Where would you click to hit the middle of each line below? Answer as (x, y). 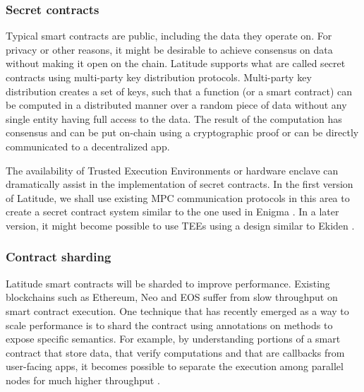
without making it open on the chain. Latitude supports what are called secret (176, 63)
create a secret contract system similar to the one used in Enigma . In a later (172, 212)
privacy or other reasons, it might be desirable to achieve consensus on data (169, 49)
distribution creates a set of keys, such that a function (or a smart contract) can (179, 91)
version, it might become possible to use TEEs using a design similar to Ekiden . (180, 225)
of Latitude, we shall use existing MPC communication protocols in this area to (178, 197)
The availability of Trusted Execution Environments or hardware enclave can (172, 170)
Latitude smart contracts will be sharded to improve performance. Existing (168, 283)
